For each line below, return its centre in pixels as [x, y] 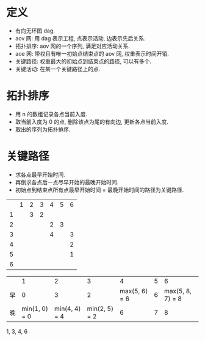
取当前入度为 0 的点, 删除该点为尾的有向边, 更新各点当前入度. [92, 122]
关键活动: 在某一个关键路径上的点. [58, 69]
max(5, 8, [178, 291]
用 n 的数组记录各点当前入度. [51, 114]
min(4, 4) [67, 309]
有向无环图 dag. [35, 31]
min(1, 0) [35, 309]
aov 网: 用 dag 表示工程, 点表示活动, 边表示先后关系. [80, 38]
